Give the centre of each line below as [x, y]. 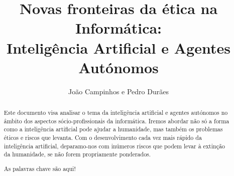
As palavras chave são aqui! [40, 168]
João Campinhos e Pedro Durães [119, 91]
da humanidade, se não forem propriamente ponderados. [77, 154]
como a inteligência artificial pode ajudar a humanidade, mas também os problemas [113, 129]
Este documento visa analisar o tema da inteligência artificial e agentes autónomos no [116, 113]
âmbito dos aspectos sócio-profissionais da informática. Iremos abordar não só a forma [116, 121]
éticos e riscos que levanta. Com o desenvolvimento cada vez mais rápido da [103, 138]
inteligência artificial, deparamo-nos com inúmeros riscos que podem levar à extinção [114, 146]
